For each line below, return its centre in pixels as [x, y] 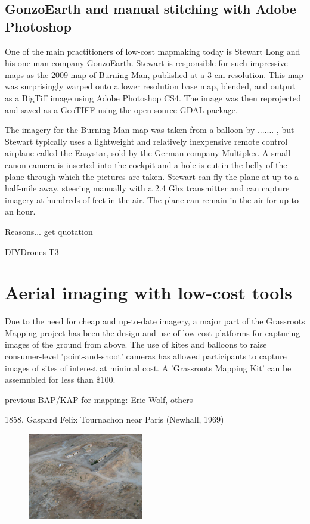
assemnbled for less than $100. [60, 379]
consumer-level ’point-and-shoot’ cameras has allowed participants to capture [146, 356]
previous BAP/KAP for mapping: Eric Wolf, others [99, 399]
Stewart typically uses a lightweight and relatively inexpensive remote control [146, 141]
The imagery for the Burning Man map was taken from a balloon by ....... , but [150, 130]
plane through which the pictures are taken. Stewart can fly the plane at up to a [152, 176]
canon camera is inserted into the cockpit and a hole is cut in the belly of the [146, 164]
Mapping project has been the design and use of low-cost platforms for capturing [153, 332]
